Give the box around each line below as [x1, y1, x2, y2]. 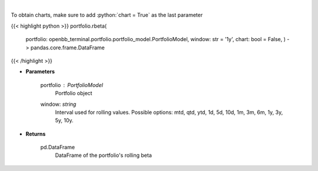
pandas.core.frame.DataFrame [30, 44, 105, 51]
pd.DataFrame [40, 144, 75, 151]
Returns [25, 130, 46, 138]
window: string [40, 100, 77, 108]
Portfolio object [55, 90, 92, 97]
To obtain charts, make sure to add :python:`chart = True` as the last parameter [11, 12, 203, 19]
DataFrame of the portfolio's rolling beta [55, 152, 153, 159]
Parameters [25, 68, 55, 75]
